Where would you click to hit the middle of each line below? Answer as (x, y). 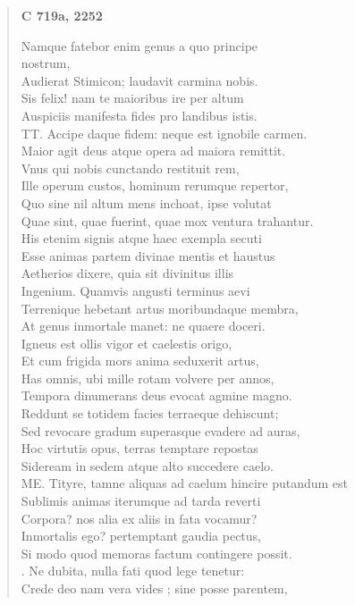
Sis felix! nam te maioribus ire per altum (132, 98)
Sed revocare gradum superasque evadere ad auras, (161, 430)
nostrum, (46, 63)
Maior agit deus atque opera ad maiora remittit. (153, 151)
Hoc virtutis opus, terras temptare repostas (139, 448)
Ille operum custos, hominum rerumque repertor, (155, 185)
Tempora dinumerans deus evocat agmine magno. (156, 395)
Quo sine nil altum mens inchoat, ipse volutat (146, 202)
